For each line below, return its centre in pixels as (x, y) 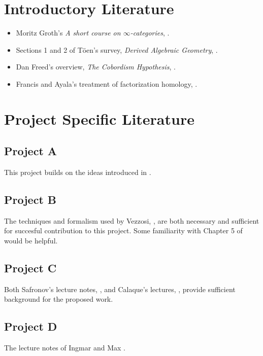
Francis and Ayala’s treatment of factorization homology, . (107, 83)
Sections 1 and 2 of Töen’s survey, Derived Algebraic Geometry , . (117, 49)
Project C (30, 268)
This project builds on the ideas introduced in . (78, 172)
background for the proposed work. (59, 299)
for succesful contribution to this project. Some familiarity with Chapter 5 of (123, 230)
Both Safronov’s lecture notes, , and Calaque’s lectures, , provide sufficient (120, 289)
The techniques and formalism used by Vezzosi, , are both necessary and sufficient (132, 220)
